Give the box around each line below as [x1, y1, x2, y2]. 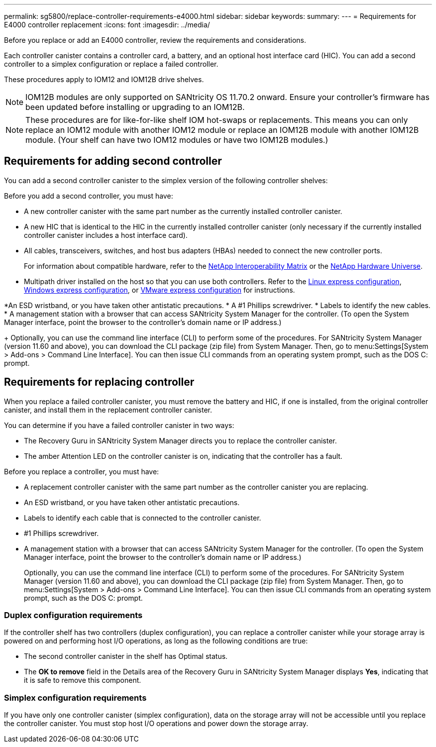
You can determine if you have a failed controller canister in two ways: [4, 421, 234, 429]
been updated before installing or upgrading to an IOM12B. [25, 102, 245, 112]
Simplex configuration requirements [4, 692, 147, 703]
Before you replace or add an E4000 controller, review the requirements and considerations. [4, 36, 307, 44]
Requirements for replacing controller [4, 376, 195, 389]
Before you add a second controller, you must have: [4, 191, 173, 200]
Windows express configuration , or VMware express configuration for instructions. [24, 285, 295, 294]
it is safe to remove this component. [24, 676, 141, 685]
